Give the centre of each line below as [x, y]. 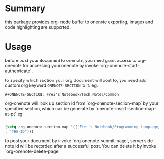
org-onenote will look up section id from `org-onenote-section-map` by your [82, 103]
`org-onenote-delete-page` [32, 151]
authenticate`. [19, 71]
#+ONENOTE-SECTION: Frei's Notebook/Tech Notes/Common [62, 94]
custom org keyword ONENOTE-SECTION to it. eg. [51, 85]
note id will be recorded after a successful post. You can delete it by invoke [81, 146]
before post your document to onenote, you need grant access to [71, 60]
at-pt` [11, 114]
